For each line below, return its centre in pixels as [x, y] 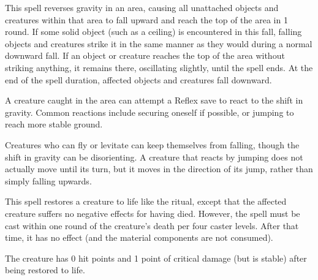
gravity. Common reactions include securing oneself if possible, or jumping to [150, 112]
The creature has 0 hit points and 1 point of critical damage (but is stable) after [156, 258]
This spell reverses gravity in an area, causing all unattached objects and [142, 7]
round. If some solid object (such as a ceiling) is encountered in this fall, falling [153, 32]
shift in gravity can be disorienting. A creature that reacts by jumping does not [154, 157]
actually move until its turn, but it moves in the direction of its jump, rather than [159, 169]
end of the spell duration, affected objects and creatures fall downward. [138, 79]
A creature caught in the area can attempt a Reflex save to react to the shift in [154, 100]
